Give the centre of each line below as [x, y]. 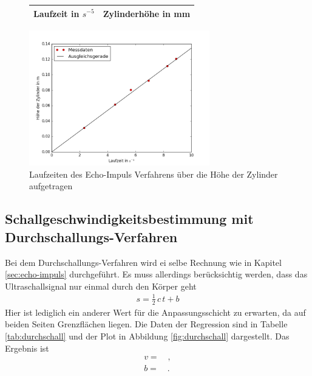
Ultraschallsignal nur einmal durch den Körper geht [101, 286]
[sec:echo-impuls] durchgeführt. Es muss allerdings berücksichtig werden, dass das [156, 274]
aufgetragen [51, 186]
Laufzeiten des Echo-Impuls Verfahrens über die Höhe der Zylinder [154, 174]
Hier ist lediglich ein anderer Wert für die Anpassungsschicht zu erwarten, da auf [155, 312]
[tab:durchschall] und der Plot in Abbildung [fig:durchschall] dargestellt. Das [147, 336]
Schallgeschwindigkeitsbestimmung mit [129, 219]
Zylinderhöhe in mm [147, 13]
